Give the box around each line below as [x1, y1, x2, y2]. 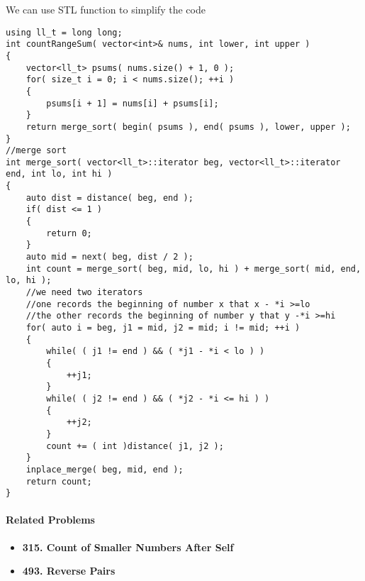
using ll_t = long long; [6, 27, 123, 38]
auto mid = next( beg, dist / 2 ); [26, 252, 193, 262]
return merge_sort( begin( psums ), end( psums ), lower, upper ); [26, 121, 351, 132]
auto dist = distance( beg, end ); [26, 192, 193, 203]
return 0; [46, 228, 92, 238]
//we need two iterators [26, 287, 143, 298]
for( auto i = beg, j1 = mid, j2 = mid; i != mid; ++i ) [26, 323, 301, 333]
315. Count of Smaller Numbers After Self [22, 539, 234, 554]
